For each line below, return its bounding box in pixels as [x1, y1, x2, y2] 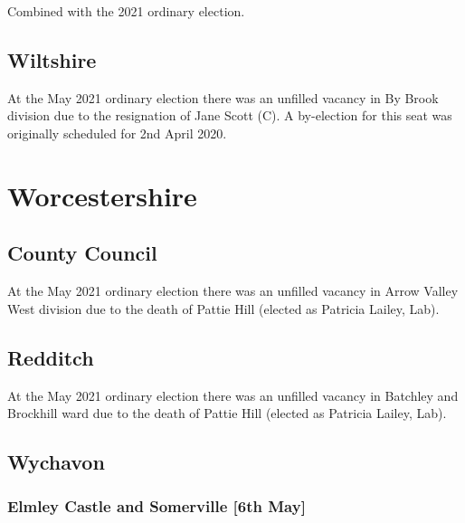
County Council [7, 239, 157, 267]
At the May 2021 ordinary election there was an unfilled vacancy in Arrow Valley [7, 281, 459, 300]
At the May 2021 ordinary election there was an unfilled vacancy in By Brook [7, 88, 439, 107]
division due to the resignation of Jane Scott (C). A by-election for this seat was [7, 106, 452, 125]
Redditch [7, 343, 94, 371]
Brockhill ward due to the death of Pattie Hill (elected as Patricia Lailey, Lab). [7, 404, 447, 423]
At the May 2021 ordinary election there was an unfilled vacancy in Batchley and [7, 385, 459, 404]
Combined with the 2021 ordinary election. [7, 2, 245, 20]
